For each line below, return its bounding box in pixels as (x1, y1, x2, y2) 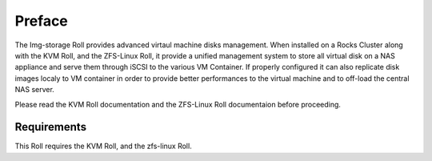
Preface (14, 12, 68, 30)
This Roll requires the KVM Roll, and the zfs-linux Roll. (14, 141, 192, 151)
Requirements (14, 120, 87, 134)
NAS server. (14, 85, 55, 95)
